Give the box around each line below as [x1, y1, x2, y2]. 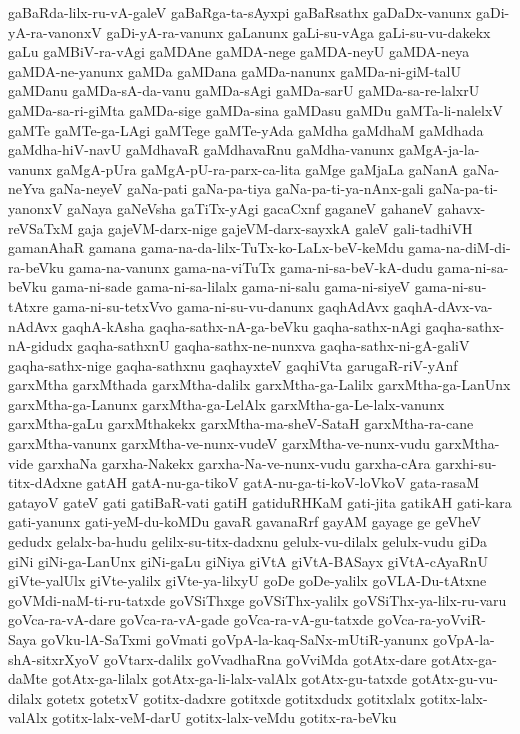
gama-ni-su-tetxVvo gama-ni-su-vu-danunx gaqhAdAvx [52, 295, 389, 316]
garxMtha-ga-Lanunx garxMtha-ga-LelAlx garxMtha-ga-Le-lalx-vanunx [8, 393, 445, 414]
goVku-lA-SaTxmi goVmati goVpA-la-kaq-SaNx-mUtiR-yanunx [41, 629, 429, 649]
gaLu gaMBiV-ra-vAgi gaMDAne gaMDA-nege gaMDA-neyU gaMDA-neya [8, 41, 470, 62]
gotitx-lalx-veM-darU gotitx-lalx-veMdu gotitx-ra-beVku [51, 707, 397, 728]
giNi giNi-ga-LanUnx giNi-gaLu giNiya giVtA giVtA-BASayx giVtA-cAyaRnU [8, 550, 488, 571]
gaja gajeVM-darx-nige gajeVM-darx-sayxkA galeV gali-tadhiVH [77, 217, 473, 238]
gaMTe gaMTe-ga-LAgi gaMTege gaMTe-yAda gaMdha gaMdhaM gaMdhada [8, 119, 484, 140]
